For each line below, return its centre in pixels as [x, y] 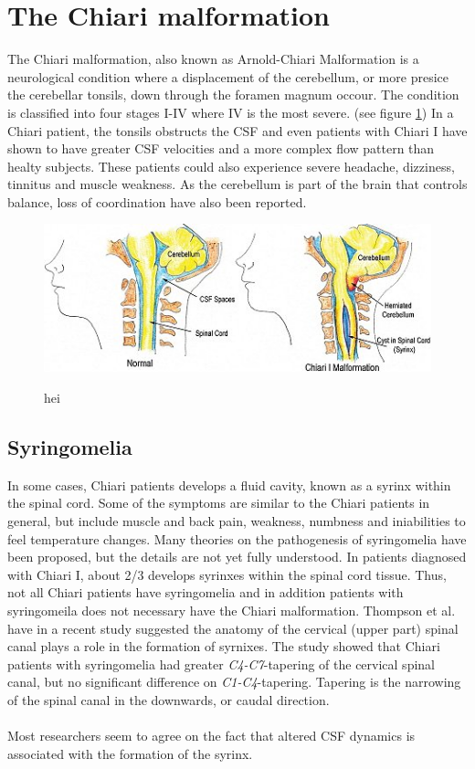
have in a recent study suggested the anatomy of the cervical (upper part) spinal [233, 628]
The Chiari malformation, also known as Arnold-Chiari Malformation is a [213, 59]
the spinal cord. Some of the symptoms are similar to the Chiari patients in [219, 503]
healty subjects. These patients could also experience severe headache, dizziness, [231, 166]
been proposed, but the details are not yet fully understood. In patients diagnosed [237, 557]
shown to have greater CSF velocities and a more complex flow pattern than [221, 148]
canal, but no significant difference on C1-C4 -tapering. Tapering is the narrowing [234, 682]
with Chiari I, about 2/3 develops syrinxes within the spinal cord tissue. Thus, [227, 574]
